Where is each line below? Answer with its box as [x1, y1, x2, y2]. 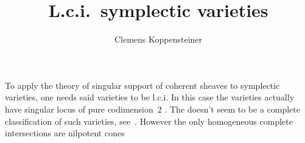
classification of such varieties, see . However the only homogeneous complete [5, 114, 293, 127]
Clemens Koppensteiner [114, 33, 203, 46]
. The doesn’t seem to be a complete [164, 102, 300, 115]
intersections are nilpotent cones [5, 127, 125, 139]
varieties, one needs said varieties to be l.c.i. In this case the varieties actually [5, 91, 295, 103]
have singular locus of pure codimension [5, 102, 153, 115]
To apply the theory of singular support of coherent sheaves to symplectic [5, 78, 280, 91]
